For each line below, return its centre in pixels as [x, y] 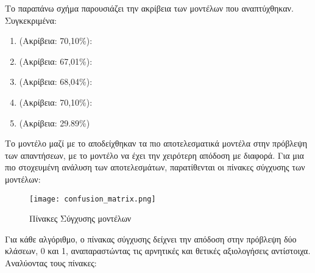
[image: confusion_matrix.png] [93, 199]
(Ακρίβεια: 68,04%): [56, 82]
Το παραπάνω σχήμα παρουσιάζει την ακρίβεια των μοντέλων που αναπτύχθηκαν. [149, 8]
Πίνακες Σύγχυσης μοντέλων [80, 218]
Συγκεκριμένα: [31, 20]
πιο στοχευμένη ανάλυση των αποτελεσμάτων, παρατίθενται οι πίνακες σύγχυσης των [155, 167]
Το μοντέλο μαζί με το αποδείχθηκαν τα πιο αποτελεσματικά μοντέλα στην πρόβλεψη [156, 143]
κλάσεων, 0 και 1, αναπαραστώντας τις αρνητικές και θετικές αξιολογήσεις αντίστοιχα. [158, 251]
